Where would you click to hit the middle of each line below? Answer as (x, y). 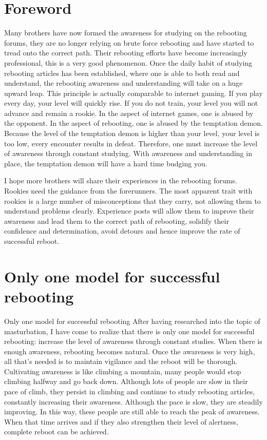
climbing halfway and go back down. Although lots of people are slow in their (126, 381)
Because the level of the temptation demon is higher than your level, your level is (132, 133)
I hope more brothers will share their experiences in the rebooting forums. (121, 180)
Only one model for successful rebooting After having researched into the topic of (132, 321)
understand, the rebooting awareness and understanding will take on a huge (123, 83)
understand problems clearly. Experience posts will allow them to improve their (129, 211)
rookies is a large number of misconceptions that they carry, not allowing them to (132, 200)
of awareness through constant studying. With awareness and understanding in (128, 153)
